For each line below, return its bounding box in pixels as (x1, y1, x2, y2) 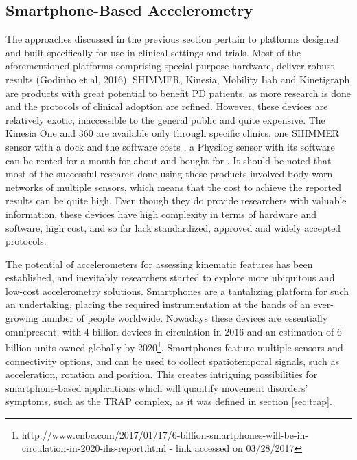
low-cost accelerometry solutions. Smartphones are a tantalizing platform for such (5, 283, 349, 298)
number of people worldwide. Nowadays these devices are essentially (41, 311, 328, 325)
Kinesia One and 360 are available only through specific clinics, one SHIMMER (5, 126, 340, 140)
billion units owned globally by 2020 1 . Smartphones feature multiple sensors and (5, 338, 343, 354)
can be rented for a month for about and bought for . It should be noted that (5, 153, 332, 167)
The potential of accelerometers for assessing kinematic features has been (5, 256, 313, 271)
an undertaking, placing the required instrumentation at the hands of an (5, 297, 310, 311)
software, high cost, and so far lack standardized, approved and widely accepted (5, 220, 341, 234)
